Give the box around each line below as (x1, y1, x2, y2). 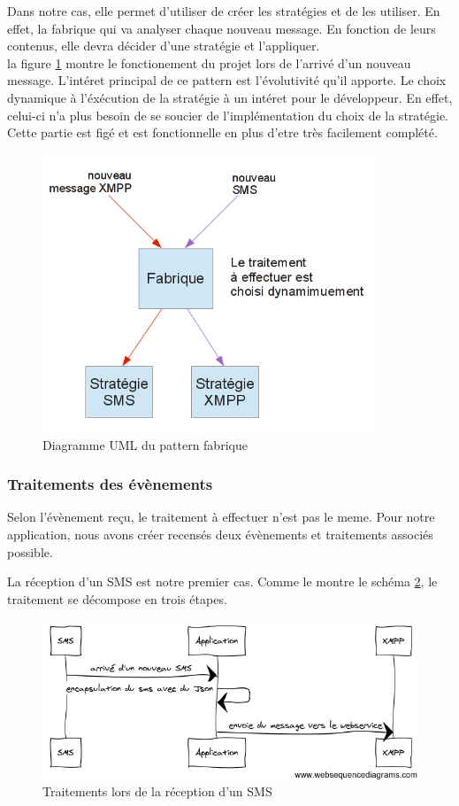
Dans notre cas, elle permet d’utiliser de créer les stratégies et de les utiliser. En (7, 2, 440, 19)
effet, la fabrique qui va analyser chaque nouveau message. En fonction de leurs (7, 19, 436, 37)
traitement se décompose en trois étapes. (7, 589, 227, 608)
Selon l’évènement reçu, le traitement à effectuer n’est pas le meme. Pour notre (7, 508, 435, 526)
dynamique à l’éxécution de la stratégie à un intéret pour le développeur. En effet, (7, 88, 453, 106)
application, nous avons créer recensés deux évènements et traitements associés (7, 525, 433, 543)
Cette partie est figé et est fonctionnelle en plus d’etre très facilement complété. (7, 123, 438, 142)
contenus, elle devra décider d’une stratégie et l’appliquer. (7, 36, 320, 55)
